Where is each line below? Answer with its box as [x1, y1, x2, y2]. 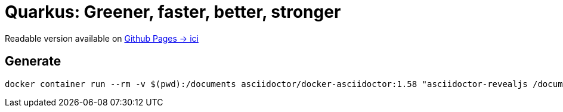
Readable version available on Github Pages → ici [5, 33, 199, 43]
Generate [5, 54, 61, 69]
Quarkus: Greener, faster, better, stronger [5, 2, 341, 22]
